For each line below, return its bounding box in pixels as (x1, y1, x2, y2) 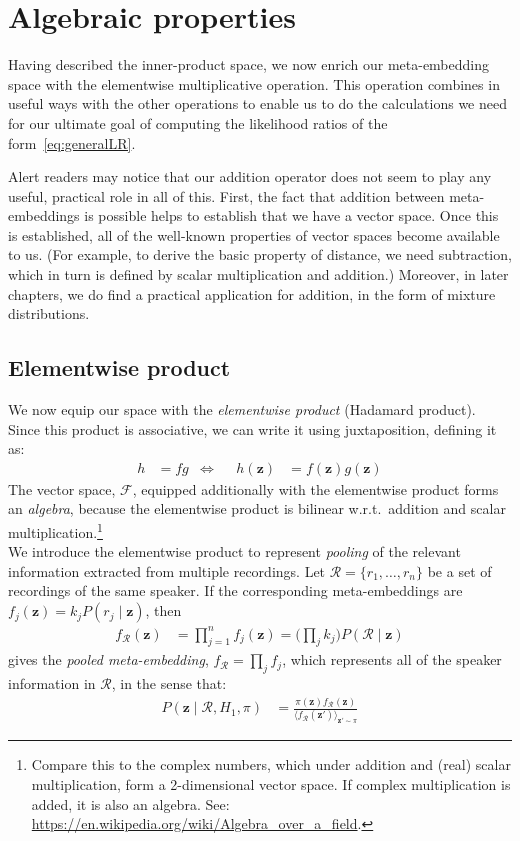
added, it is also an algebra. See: (31, 793, 230, 814)
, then (145, 600, 182, 621)
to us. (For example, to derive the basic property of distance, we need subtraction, (8, 244, 512, 265)
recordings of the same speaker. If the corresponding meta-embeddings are (8, 580, 463, 601)
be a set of (427, 560, 492, 581)
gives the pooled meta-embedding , (8, 649, 209, 670)
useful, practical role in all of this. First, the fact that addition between (8, 185, 445, 206)
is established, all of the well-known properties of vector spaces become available (8, 224, 500, 245)
